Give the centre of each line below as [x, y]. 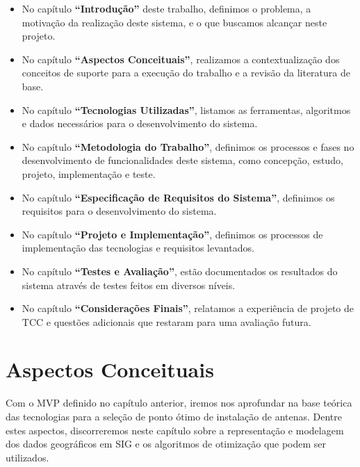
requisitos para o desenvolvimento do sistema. [119, 211]
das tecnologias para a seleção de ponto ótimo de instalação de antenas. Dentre [174, 416]
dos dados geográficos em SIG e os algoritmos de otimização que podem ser [166, 444]
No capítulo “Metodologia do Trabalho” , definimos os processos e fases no [188, 146]
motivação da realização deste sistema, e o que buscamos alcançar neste [174, 22]
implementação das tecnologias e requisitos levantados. [138, 248]
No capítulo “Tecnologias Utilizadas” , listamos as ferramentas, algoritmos [186, 109]
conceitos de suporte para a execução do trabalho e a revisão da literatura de [186, 73]
